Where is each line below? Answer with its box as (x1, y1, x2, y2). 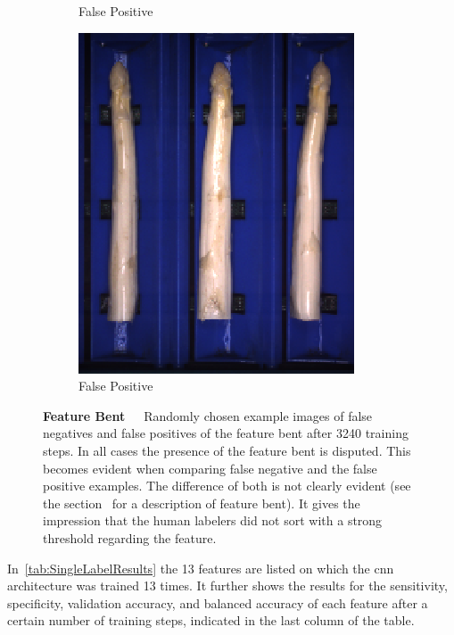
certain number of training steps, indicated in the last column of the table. (7, 611, 415, 630)
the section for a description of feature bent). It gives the (43, 493, 360, 512)
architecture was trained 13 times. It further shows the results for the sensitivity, (7, 576, 448, 595)
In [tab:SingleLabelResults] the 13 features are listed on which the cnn (7, 558, 394, 577)
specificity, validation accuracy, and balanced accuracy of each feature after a (7, 593, 428, 612)
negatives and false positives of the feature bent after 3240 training (43, 424, 409, 442)
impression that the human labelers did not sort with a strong (43, 511, 383, 530)
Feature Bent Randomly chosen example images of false (43, 406, 373, 425)
